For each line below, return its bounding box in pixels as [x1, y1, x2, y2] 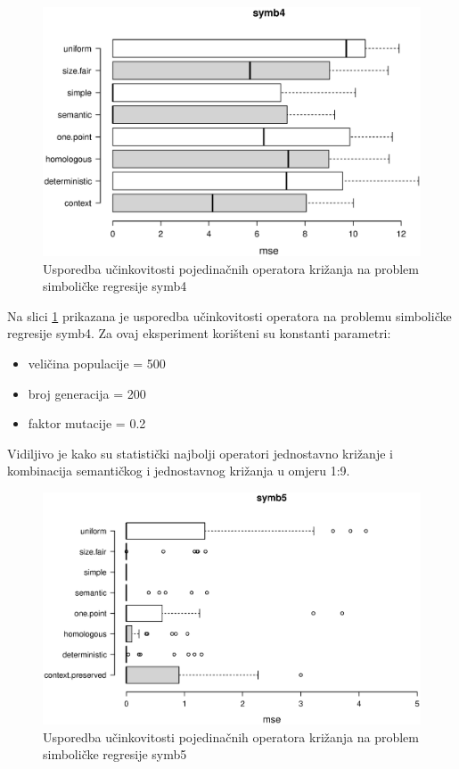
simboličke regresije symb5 [43, 745, 187, 764]
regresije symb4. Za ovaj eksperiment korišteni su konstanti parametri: [7, 324, 391, 343]
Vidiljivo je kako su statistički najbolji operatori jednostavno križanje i [7, 443, 393, 462]
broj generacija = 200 [28, 384, 146, 402]
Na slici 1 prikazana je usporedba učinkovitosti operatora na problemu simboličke [7, 306, 452, 325]
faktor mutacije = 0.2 [28, 414, 146, 433]
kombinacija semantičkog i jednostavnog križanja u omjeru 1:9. [7, 461, 350, 480]
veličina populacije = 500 [28, 354, 166, 373]
